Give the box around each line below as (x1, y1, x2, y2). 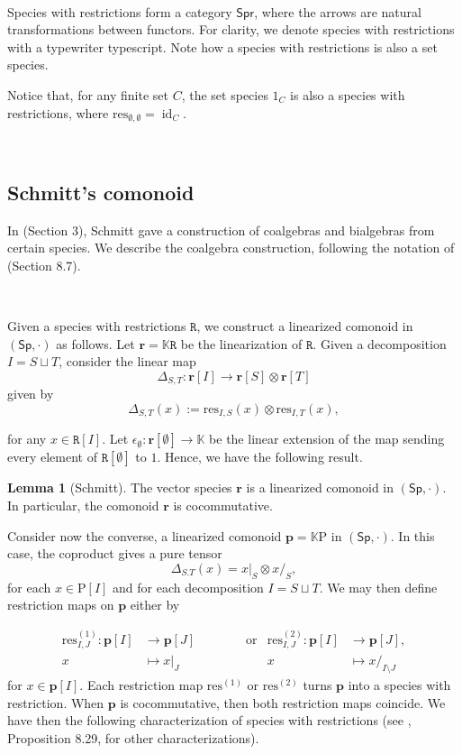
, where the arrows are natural (254, 2, 421, 21)
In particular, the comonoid (7, 496, 159, 515)
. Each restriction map (79, 675, 204, 694)
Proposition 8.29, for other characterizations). (7, 728, 259, 747)
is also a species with (290, 85, 405, 104)
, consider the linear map (59, 352, 196, 371)
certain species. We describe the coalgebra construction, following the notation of (7, 238, 455, 257)
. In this (390, 526, 435, 545)
